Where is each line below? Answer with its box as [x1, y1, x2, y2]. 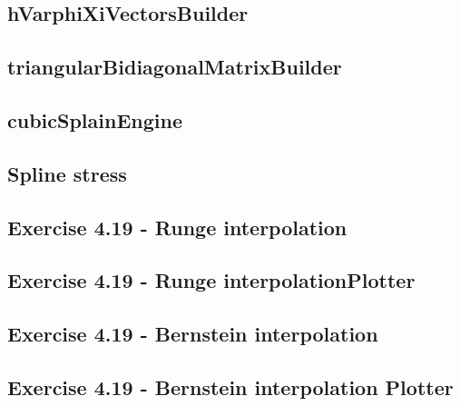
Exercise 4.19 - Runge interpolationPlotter [7, 266, 416, 294]
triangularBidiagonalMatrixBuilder [7, 53, 342, 81]
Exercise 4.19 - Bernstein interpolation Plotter [7, 372, 454, 401]
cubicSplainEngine [7, 105, 182, 134]
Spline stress [7, 159, 127, 187]
